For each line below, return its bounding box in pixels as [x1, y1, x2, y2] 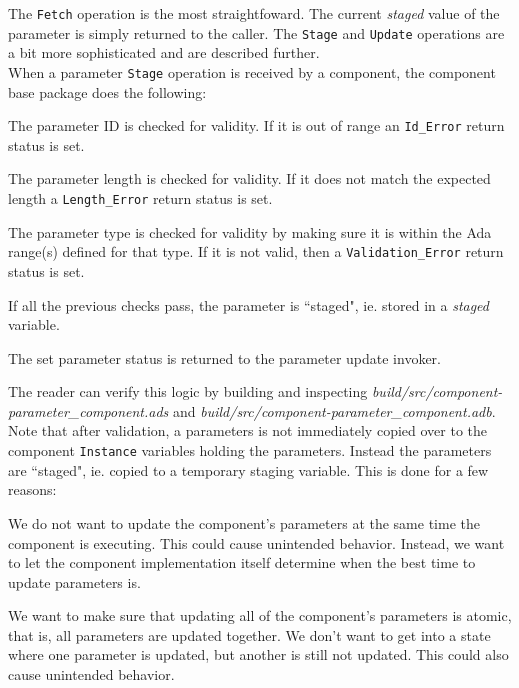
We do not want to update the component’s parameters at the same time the [8, 512, 480, 533]
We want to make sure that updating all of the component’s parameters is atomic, [8, 605, 512, 626]
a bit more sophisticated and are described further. [8, 42, 320, 63]
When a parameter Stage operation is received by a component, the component [8, 61, 496, 82]
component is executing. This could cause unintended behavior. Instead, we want [8, 532, 505, 553]
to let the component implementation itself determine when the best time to [8, 552, 476, 573]
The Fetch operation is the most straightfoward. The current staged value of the [8, 3, 500, 23]
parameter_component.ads [8, 400, 169, 421]
